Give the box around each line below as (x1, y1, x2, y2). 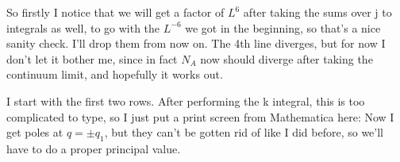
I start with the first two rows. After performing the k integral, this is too (6, 92, 365, 109)
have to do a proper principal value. (6, 140, 181, 156)
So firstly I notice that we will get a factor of (6, 4, 225, 20)
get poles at (6, 124, 63, 141)
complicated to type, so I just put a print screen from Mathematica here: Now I (6, 108, 394, 125)
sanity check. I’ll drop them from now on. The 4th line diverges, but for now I (6, 35, 386, 52)
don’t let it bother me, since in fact (6, 50, 178, 67)
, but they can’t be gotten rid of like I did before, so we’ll (104, 124, 383, 141)
